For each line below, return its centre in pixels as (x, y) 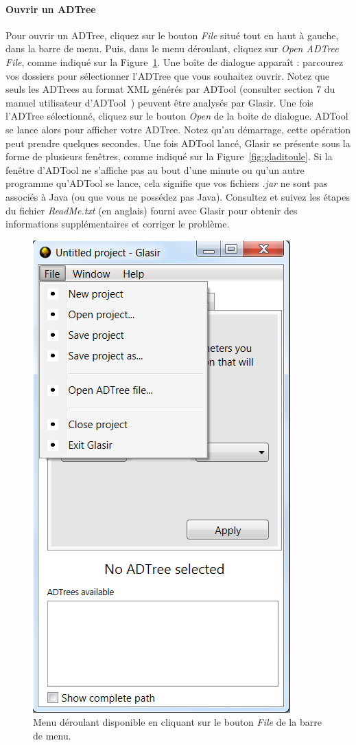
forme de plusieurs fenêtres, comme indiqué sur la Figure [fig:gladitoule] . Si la (169, 156)
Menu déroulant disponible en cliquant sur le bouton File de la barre (177, 722)
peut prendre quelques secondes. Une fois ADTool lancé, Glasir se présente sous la (178, 143)
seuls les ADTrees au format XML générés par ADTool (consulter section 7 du (170, 89)
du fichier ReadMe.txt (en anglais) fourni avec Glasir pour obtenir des (152, 210)
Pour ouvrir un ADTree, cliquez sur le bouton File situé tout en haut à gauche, (172, 35)
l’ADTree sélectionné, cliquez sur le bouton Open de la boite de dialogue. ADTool (177, 116)
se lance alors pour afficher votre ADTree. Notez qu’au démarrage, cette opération (178, 129)
